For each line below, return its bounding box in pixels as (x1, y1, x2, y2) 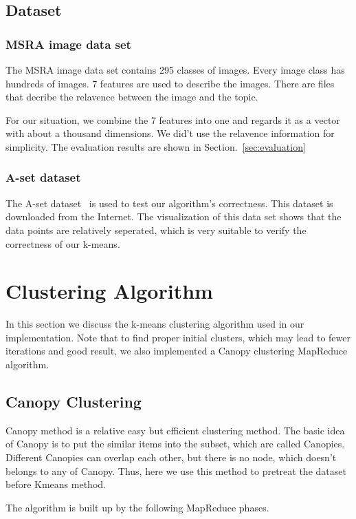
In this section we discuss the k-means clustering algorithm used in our (5, 317, 304, 331)
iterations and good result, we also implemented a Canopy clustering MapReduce (5, 343, 348, 358)
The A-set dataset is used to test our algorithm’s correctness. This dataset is (5, 195, 333, 210)
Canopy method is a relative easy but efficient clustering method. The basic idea (5, 423, 345, 437)
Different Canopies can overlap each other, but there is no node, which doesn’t (5, 450, 337, 465)
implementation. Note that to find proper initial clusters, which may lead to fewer (5, 330, 351, 344)
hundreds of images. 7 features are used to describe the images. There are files (5, 76, 335, 90)
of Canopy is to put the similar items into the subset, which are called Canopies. (5, 436, 345, 451)
